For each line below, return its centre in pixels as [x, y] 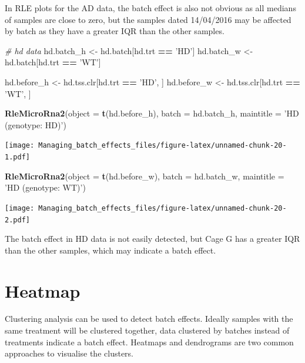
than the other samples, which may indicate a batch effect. [110, 250]
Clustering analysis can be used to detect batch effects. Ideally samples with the [149, 319]
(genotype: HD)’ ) [36, 124]
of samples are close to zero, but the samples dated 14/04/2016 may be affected [148, 19]
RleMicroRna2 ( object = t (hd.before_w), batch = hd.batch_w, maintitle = [145, 176]
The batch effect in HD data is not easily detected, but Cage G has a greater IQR [152, 239]
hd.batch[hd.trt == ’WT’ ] [53, 62]
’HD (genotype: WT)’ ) [45, 187]
